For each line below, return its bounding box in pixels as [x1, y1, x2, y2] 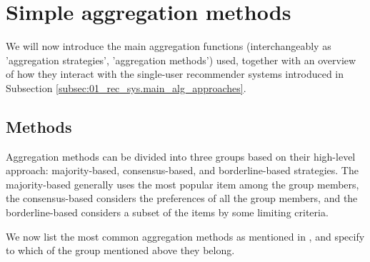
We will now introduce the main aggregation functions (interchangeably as [6, 39, 331, 54]
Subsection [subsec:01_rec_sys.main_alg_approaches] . [6, 80, 246, 95]
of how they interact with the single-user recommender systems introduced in [6, 66, 344, 81]
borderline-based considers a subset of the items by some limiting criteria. [6, 205, 329, 220]
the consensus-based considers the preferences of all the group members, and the [6, 191, 358, 206]
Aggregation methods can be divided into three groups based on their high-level [6, 148, 356, 163]
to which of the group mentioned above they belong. [6, 243, 235, 258]
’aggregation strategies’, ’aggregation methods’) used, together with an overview [6, 52, 356, 67]
